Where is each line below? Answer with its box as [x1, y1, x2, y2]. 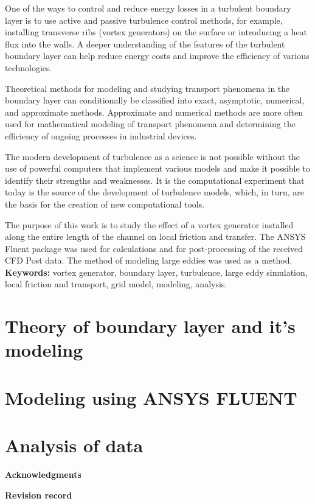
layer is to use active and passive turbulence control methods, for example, [5, 13, 283, 26]
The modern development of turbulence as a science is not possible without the [5, 150, 300, 163]
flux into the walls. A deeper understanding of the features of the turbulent [5, 37, 285, 50]
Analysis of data [5, 433, 144, 458]
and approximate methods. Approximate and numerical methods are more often [5, 105, 303, 118]
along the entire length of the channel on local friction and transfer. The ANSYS [5, 230, 306, 243]
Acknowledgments [5, 468, 81, 481]
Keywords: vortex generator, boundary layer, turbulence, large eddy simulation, [5, 265, 308, 278]
